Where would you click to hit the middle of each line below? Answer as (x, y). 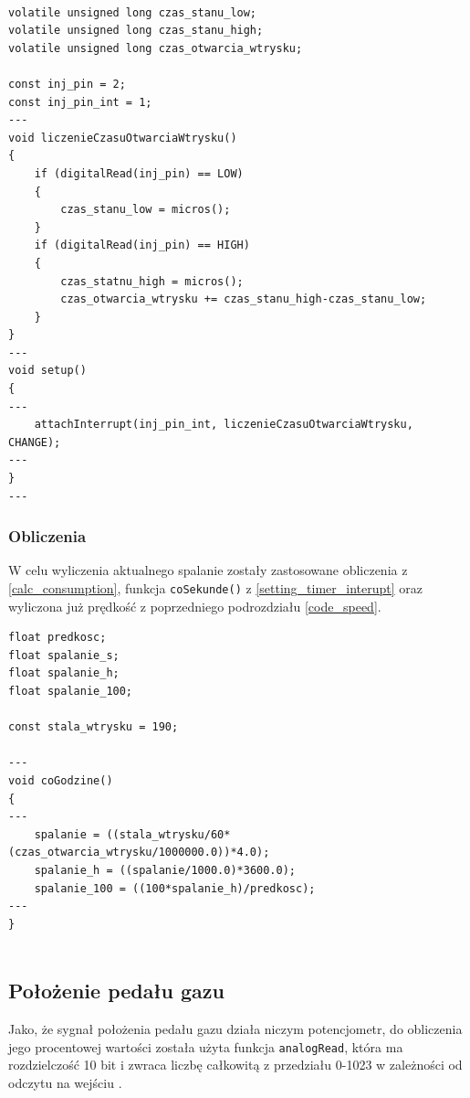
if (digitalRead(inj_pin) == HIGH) (142, 245)
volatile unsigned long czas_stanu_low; (133, 12)
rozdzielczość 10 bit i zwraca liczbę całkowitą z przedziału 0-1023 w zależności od (235, 1065)
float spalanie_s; (64, 655)
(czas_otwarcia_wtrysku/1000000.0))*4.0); (139, 853)
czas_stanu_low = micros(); (146, 210)
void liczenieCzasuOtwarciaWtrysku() (123, 138)
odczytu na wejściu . (65, 1083)
